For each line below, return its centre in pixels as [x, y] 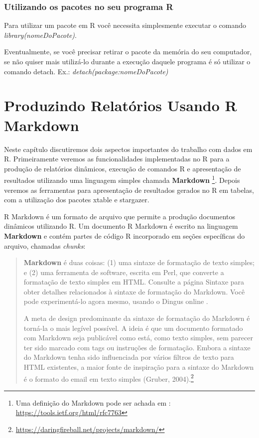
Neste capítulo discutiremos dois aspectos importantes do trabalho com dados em [128, 149]
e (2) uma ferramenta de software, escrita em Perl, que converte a [124, 272]
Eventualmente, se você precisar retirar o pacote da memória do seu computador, [128, 52]
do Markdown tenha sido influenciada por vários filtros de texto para [129, 357]
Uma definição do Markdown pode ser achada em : [93, 402]
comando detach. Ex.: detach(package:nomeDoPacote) [86, 71]
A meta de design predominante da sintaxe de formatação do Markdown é [137, 318]
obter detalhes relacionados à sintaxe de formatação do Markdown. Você [134, 291]
